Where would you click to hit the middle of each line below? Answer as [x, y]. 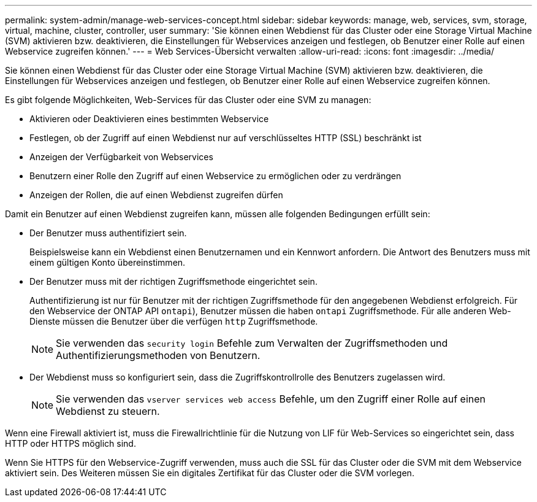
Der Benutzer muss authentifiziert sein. [108, 233]
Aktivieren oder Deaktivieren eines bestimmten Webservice [149, 119]
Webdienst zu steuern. [108, 411]
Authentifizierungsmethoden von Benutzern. [158, 355]
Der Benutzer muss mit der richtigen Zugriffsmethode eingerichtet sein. [173, 281]
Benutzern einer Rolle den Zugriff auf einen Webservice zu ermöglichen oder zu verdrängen [215, 176]
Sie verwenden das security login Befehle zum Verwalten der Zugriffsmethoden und [252, 343]
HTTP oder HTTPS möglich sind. [70, 443]
